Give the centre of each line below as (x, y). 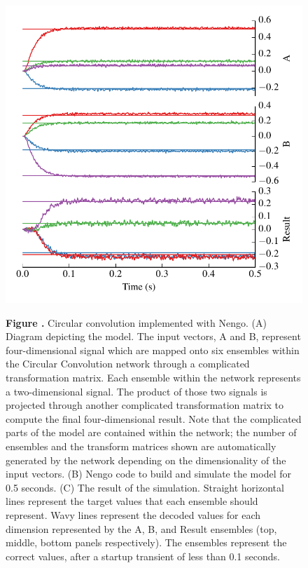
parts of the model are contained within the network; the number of (151, 432)
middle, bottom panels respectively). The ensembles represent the (146, 542)
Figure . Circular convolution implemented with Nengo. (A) (136, 322)
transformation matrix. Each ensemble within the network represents (153, 377)
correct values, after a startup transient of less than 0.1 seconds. (143, 556)
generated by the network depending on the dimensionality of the (146, 460)
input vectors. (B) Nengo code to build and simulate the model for (148, 474)
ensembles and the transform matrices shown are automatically (141, 446)
